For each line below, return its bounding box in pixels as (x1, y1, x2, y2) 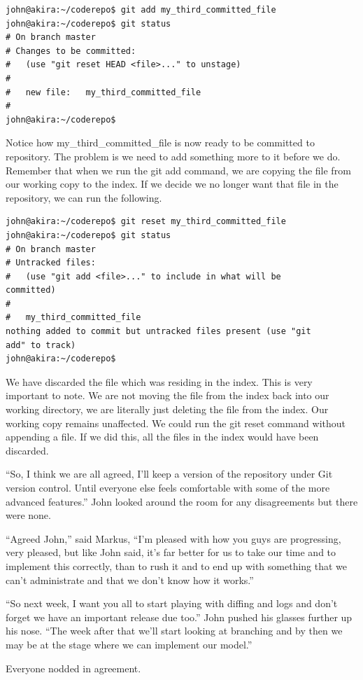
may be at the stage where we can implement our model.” (6, 637, 252, 651)
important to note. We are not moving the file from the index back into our (6, 388, 329, 403)
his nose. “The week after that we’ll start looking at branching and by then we (6, 623, 343, 638)
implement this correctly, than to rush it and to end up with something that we (6, 558, 348, 573)
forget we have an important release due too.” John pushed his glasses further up (6, 609, 353, 624)
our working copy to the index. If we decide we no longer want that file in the (6, 176, 339, 191)
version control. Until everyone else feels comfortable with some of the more (6, 480, 330, 494)
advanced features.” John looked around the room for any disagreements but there (6, 494, 358, 508)
